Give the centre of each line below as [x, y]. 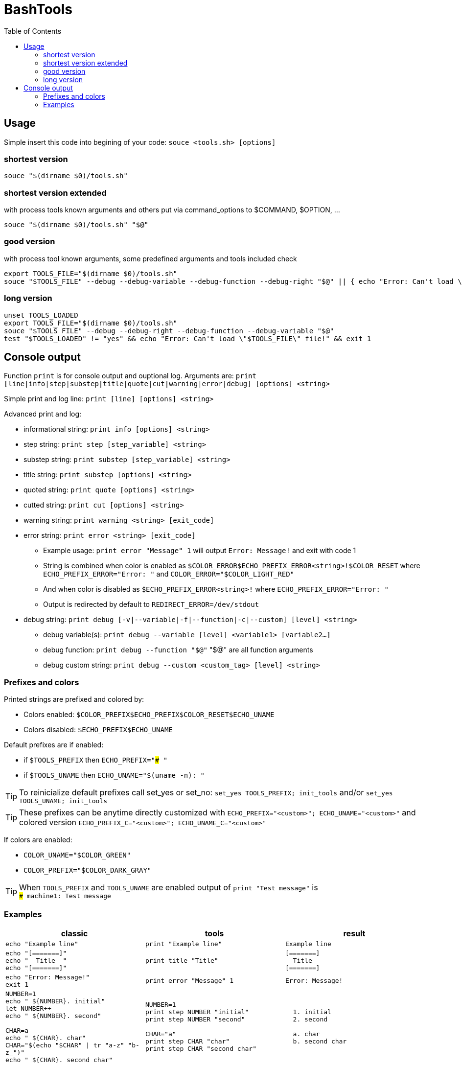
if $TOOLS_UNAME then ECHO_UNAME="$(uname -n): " [114, 775]
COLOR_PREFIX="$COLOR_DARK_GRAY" [88, 870]
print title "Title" [182, 960]
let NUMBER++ [28, 1008]
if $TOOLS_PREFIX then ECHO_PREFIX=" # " [96, 760]
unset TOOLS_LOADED [41, 315]
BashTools [38, 9]
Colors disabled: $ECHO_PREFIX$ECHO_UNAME [98, 730]
